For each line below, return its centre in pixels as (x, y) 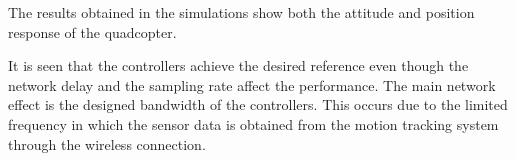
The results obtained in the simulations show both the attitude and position (241, 12)
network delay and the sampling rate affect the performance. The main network (252, 84)
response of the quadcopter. (92, 31)
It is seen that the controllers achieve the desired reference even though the (238, 65)
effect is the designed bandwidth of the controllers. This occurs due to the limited (258, 104)
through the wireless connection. (107, 143)
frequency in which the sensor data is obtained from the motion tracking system (253, 123)
